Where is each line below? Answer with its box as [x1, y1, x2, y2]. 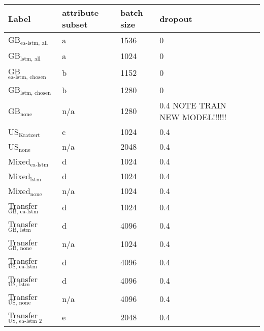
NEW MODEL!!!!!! [159, 111, 226, 123]
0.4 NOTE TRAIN [159, 99, 226, 111]
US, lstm [8, 282, 30, 288]
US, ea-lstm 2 [8, 318, 42, 324]
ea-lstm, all [20, 40, 48, 46]
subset [62, 18, 88, 30]
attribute [62, 7, 99, 18]
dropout [159, 12, 192, 24]
